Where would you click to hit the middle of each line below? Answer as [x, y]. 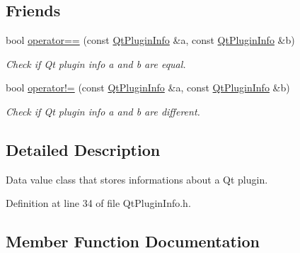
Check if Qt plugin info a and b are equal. [96, 63]
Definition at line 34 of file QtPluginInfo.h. [98, 203]
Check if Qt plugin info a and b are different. [103, 111]
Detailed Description [83, 149]
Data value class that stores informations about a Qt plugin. [137, 179]
